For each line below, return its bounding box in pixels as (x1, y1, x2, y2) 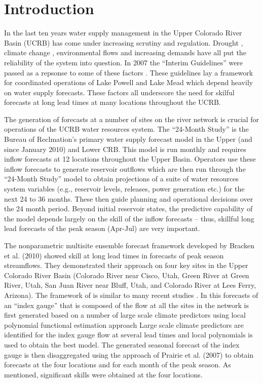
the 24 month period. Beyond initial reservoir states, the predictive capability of (4, 203, 253, 214)
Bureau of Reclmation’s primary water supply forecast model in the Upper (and (4, 134, 252, 144)
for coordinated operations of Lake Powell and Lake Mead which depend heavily (4, 77, 253, 88)
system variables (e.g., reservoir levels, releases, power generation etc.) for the (4, 183, 245, 194)
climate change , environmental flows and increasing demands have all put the (4, 47, 246, 58)
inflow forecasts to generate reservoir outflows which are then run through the (4, 163, 246, 174)
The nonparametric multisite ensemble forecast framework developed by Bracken (4, 240, 255, 250)
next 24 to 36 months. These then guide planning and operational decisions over (4, 193, 253, 204)
